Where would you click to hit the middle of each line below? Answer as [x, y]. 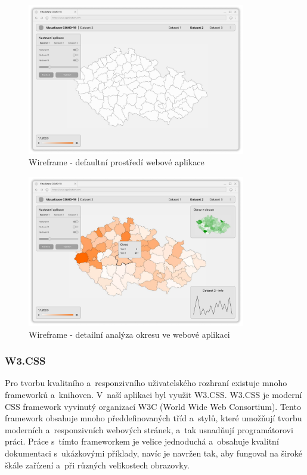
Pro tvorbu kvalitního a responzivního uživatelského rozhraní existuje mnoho [146, 383]
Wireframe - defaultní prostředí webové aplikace [117, 162]
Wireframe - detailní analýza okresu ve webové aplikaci [129, 334]
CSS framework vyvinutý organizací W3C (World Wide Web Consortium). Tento [153, 406]
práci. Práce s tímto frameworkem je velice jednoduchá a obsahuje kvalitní [142, 441]
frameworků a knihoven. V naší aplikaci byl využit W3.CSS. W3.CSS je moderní [153, 394]
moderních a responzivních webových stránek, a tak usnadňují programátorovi [149, 429]
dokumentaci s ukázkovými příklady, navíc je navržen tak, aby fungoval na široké [153, 453]
